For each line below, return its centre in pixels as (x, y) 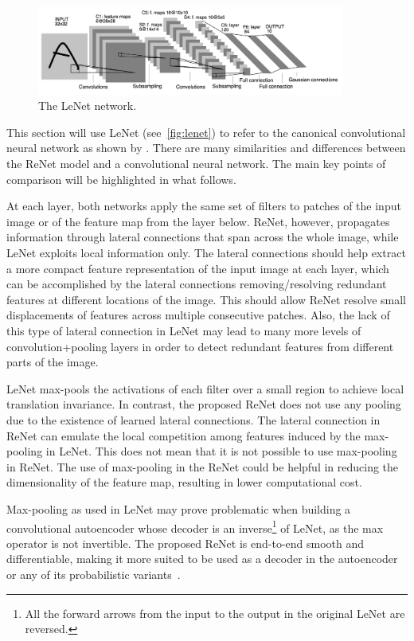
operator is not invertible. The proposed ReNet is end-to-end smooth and (186, 543)
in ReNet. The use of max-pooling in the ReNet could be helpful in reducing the (203, 466)
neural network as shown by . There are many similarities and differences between (206, 148)
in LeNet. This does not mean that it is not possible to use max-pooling (221, 451)
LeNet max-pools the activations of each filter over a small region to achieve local (205, 388)
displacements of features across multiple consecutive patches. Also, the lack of (198, 315)
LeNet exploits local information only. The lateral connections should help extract (206, 253)
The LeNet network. (88, 106)
